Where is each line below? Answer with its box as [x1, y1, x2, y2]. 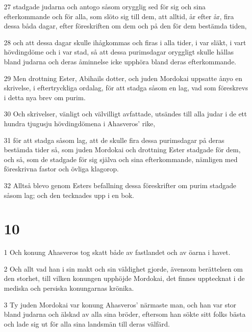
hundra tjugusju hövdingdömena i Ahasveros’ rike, [4, 118, 155, 128]
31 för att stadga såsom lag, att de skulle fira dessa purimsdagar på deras [4, 135, 225, 145]
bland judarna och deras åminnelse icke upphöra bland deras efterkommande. [4, 56, 236, 66]
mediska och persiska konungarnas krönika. [4, 283, 134, 293]
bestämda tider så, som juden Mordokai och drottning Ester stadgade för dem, [4, 144, 241, 155]
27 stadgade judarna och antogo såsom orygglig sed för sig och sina [4, 1, 206, 11]
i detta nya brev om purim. [4, 92, 86, 102]
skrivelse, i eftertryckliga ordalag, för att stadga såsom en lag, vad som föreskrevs [4, 83, 248, 93]
